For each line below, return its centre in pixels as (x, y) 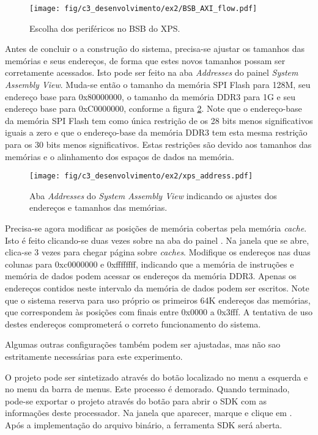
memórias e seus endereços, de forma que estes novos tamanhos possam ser (145, 60)
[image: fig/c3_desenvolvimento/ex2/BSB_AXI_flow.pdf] (143, 9)
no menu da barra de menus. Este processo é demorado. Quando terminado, (147, 389)
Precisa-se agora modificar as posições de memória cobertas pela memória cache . (156, 228)
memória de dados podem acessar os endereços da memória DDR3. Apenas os (151, 276)
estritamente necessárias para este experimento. (94, 356)
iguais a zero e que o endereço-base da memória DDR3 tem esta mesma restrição (156, 132)
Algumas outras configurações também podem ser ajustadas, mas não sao (143, 344)
